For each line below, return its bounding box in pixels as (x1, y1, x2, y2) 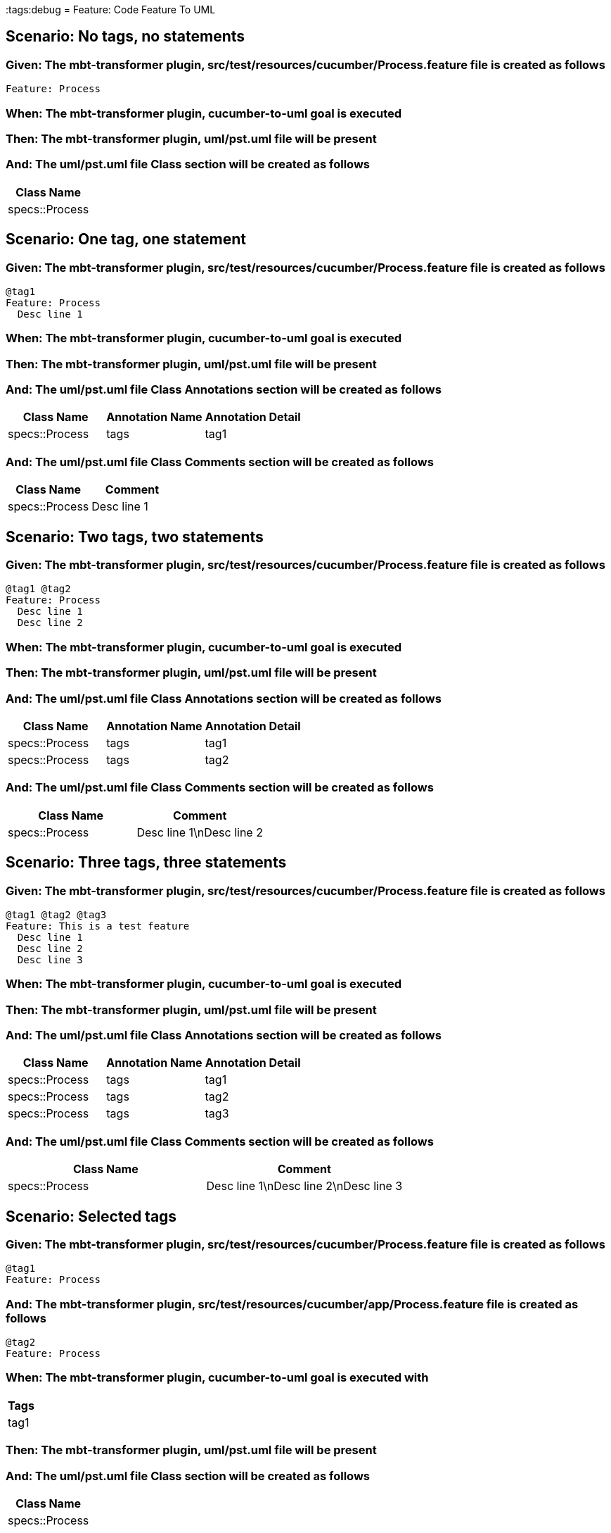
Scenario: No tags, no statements (6, 27, 245, 46)
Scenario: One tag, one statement (6, 230, 247, 249)
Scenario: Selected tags (6, 1207, 177, 1225)
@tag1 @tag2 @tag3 (6, 908, 107, 920)
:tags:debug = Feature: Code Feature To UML (6, 4, 216, 15)
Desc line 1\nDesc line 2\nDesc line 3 (206, 1179, 403, 1194)
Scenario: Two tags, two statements (6, 527, 264, 546)
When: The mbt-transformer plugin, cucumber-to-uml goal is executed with (6, 1370, 429, 1385)
